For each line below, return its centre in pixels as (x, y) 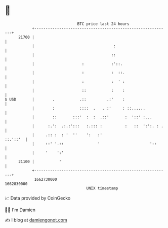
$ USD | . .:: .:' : (65, 99)
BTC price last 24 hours (103, 24)
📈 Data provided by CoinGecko (38, 198)
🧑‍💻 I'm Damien (20, 210)
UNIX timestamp (102, 188)
